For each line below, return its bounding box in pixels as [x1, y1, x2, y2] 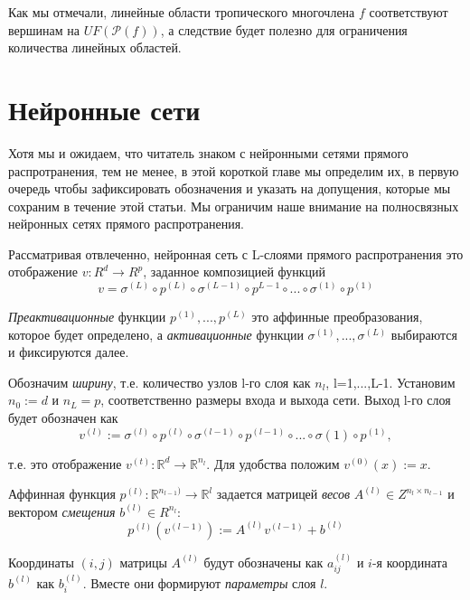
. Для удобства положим [206, 454, 340, 473]
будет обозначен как [8, 408, 118, 427]
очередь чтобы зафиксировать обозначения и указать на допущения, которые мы [8, 179, 451, 198]
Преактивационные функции [8, 307, 166, 326]
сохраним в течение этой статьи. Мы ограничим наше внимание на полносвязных [8, 196, 459, 215]
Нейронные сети [8, 90, 201, 127]
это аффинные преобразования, [251, 307, 423, 326]
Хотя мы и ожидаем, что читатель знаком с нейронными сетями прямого [8, 143, 409, 162]
